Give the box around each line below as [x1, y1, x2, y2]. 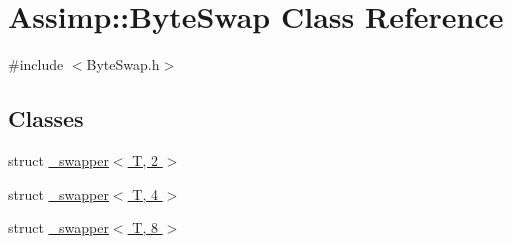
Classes [8, 103, 84, 134]
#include [8, 54, 64, 75]
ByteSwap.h [86, 54, 160, 75]
